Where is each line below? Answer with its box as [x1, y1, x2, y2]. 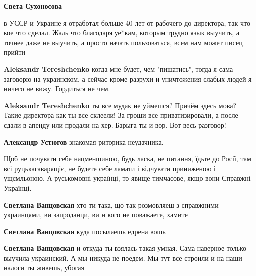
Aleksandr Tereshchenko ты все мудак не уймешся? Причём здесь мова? [4, 100, 236, 110]
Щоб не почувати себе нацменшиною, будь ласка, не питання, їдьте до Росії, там [4, 153, 251, 164]
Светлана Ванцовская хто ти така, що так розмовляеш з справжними [4, 199, 219, 210]
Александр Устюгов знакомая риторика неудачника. [4, 136, 164, 147]
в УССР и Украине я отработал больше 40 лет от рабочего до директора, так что [4, 17, 251, 28]
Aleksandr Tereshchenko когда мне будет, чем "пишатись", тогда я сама [4, 63, 233, 74]
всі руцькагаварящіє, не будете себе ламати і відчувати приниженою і [4, 163, 216, 173]
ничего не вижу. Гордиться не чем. [4, 83, 110, 94]
